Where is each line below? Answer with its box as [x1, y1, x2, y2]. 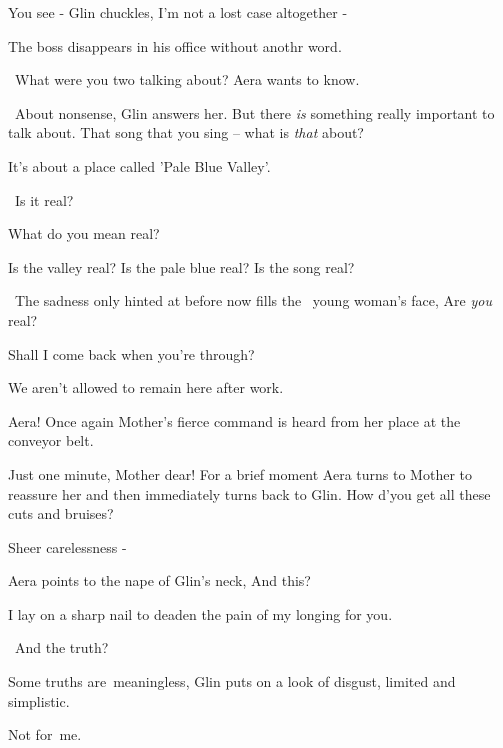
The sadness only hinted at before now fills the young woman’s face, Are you [14, 290, 492, 311]
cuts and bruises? [8, 503, 114, 524]
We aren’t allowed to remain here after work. [8, 377, 284, 398]
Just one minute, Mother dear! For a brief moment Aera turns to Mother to [8, 463, 472, 484]
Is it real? [14, 189, 74, 210]
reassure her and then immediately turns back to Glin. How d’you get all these [8, 483, 491, 504]
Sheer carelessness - [8, 536, 127, 557]
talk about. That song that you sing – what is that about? [8, 122, 364, 143]
